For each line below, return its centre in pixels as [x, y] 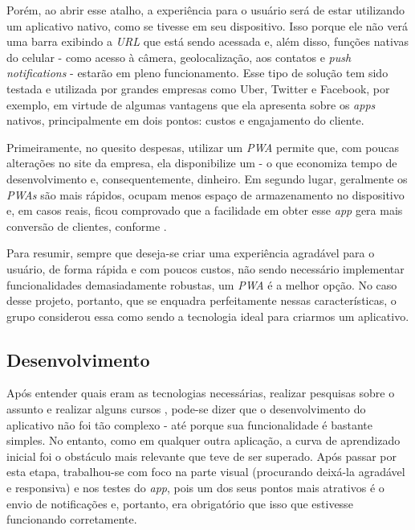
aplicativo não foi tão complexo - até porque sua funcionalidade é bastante [189, 424]
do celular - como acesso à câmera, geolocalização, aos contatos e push [179, 57]
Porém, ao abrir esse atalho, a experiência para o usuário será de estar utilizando [205, 10]
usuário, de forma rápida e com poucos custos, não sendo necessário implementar [205, 268]
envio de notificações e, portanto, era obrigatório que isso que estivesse [180, 503]
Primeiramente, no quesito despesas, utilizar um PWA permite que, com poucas [203, 147]
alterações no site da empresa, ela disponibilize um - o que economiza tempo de [202, 163]
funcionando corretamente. [72, 519]
